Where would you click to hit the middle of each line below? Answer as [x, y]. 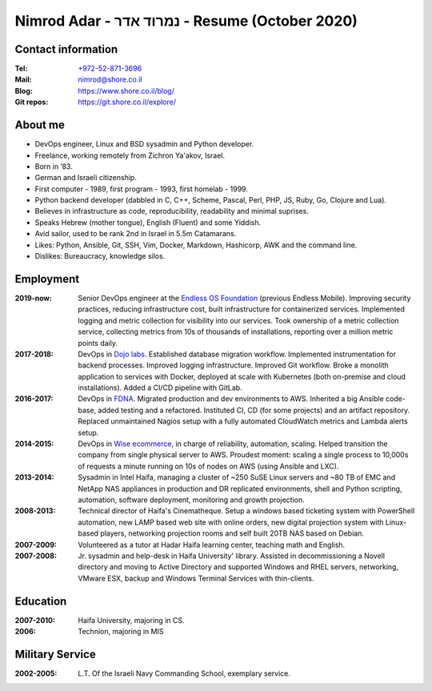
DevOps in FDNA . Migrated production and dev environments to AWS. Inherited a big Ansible [231, 399]
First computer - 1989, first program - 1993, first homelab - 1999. [141, 189]
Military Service [55, 654]
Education [41, 601]
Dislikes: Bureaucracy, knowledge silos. [100, 256]
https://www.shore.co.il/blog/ [126, 90]
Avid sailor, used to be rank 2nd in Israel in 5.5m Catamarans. [136, 234]
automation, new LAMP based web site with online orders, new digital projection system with [231, 522]
